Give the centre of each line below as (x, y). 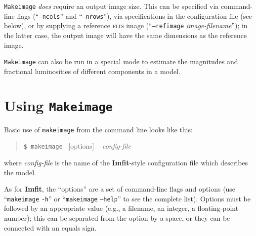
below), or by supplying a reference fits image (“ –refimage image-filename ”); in (126, 25)
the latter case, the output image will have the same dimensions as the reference (126, 35)
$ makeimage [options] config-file (77, 146)
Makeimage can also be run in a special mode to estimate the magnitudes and (121, 61)
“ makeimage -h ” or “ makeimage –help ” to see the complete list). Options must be (127, 198)
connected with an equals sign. (50, 227)
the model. (20, 172)
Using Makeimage (59, 105)
